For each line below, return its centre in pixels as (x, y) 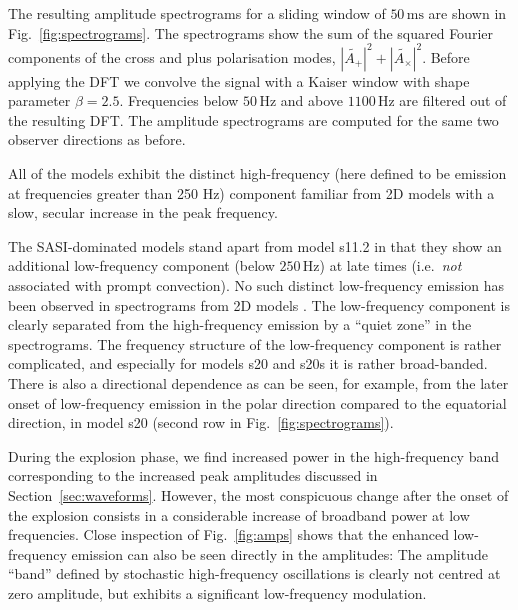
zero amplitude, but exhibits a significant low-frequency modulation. (217, 592)
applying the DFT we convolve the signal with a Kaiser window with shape (239, 80)
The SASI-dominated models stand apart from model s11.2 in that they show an (255, 245)
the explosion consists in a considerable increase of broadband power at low (239, 514)
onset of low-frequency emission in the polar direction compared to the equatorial (257, 402)
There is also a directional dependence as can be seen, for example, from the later (258, 383)
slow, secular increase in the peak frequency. (143, 212)
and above (311, 100)
